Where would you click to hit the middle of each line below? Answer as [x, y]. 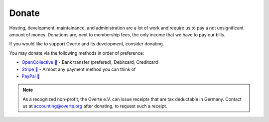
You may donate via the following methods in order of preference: [77, 53]
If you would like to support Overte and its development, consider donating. [87, 44]
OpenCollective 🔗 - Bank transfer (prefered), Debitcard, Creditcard [90, 62]
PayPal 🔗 [31, 76]
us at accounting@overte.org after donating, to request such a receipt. [95, 106]
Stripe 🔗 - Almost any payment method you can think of [79, 69]
